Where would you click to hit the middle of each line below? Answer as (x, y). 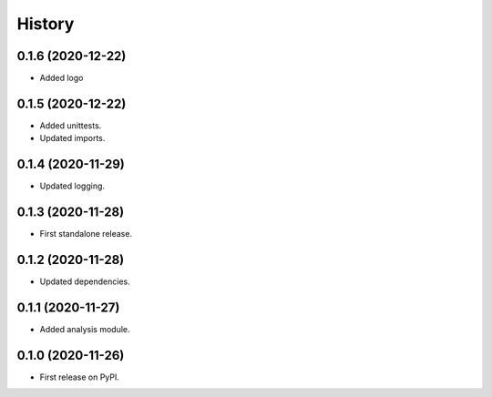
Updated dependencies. (85, 281)
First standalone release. (86, 234)
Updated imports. (72, 138)
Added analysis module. (85, 329)
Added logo (61, 78)
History (46, 24)
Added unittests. (71, 125)
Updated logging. (72, 186)
